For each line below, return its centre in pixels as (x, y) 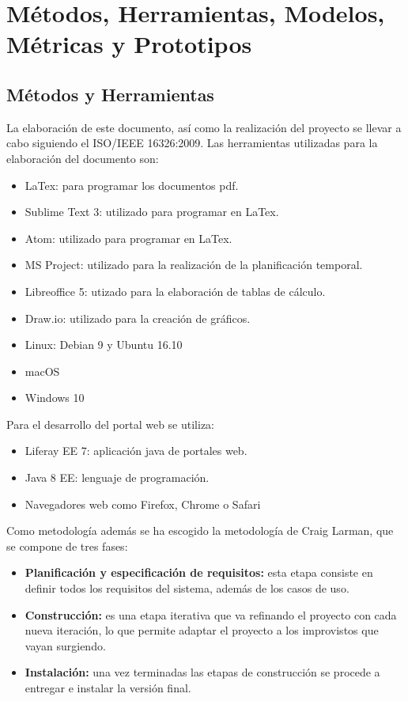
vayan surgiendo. (65, 645)
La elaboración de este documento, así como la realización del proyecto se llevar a (204, 127)
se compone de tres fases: (67, 546)
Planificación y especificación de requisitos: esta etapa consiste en (199, 572)
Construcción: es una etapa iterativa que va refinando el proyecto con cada (211, 614)
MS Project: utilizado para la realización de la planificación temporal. (194, 265)
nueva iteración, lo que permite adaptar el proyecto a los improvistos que (202, 630)
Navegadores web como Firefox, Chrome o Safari (143, 504)
